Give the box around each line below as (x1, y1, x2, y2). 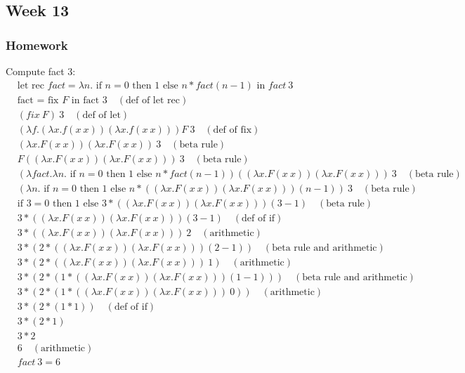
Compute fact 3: (6, 64, 76, 78)
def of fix (213, 124, 252, 135)
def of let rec (125, 95, 180, 105)
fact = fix (17, 95, 59, 105)
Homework (6, 36, 68, 53)
